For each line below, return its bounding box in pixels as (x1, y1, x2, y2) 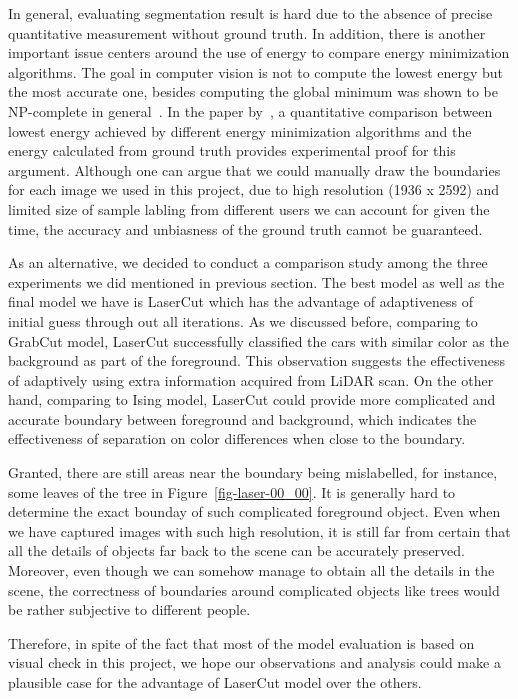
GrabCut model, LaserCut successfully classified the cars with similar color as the (8, 330, 509, 351)
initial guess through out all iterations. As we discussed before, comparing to (8, 310, 478, 331)
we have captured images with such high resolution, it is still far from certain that (8, 520, 511, 541)
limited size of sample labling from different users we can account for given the (8, 198, 490, 219)
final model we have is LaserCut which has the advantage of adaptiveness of (8, 291, 473, 312)
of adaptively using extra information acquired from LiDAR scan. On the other (8, 369, 494, 390)
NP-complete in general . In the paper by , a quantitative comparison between (8, 100, 493, 121)
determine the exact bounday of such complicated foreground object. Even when (8, 501, 501, 522)
